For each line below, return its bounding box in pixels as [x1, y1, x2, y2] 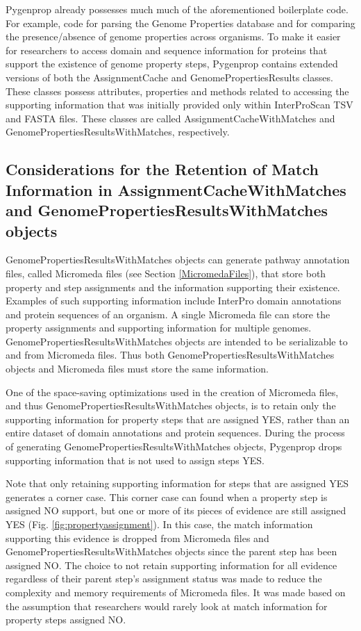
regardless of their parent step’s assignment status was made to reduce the [6, 571, 322, 586]
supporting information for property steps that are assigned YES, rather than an [6, 411, 350, 426]
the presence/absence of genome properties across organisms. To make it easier [6, 29, 341, 44]
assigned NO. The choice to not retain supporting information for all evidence [6, 557, 337, 572]
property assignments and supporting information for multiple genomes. [6, 320, 312, 335]
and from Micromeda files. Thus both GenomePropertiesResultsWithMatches [6, 347, 335, 362]
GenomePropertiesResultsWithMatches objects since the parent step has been [6, 544, 337, 559]
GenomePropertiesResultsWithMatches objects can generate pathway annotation [6, 252, 350, 267]
